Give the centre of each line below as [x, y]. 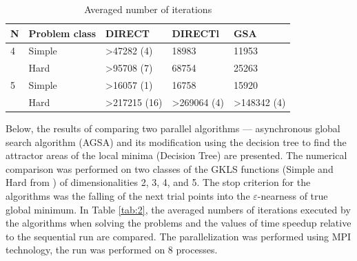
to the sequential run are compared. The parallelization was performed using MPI [178, 236]
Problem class [62, 33]
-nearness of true [293, 196]
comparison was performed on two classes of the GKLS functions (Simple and [170, 168]
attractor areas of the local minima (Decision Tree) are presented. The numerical [176, 155]
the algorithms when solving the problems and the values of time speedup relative [178, 223]
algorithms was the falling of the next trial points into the [128, 196]
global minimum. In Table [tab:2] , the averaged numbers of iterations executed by [178, 209]
